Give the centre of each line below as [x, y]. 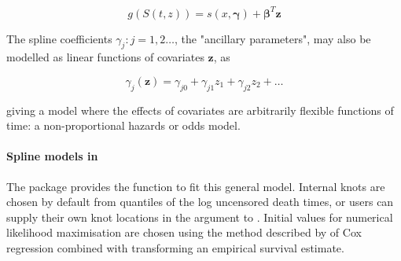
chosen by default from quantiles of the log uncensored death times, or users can [200, 202]
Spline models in [52, 156]
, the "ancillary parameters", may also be [273, 38]
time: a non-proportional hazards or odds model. [123, 125]
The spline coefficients [59, 38]
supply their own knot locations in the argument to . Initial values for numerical [200, 217]
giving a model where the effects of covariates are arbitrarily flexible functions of [200, 110]
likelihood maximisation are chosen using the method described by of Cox [184, 232]
